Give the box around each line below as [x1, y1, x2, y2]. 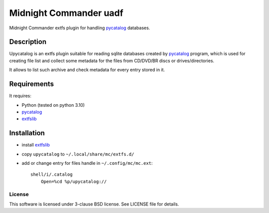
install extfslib [21, 142, 50, 148]
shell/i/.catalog [30, 172, 73, 177]
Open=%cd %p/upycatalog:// [40, 179, 107, 184]
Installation [9, 129, 45, 138]
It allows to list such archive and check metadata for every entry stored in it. [9, 67, 165, 73]
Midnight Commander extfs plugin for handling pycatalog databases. [9, 25, 150, 31]
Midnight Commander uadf [9, 7, 124, 18]
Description [9, 38, 47, 46]
